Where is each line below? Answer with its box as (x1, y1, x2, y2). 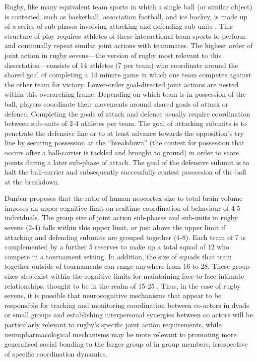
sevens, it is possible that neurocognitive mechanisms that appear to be (4, 290, 222, 301)
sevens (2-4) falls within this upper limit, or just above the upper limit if (4, 222, 226, 233)
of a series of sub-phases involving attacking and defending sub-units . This (4, 21, 233, 31)
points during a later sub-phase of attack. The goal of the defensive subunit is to (4, 157, 250, 167)
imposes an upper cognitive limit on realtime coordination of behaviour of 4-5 (4, 202, 241, 213)
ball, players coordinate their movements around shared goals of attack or (4, 98, 229, 109)
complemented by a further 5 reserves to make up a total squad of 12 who (4, 241, 230, 252)
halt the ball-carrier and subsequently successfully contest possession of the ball (4, 167, 246, 177)
